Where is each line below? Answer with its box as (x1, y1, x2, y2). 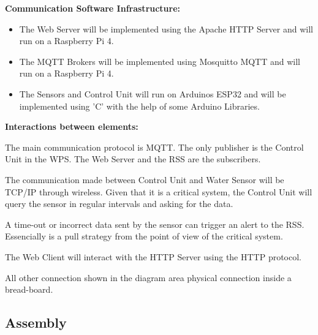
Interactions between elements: (5, 120, 138, 133)
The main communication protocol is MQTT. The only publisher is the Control (5, 140, 304, 153)
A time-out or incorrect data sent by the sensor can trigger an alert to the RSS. (5, 217, 305, 230)
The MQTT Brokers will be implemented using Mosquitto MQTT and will (19, 55, 301, 67)
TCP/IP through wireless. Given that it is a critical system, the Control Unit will (5, 185, 312, 198)
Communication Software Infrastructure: (5, 2, 181, 14)
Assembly (5, 313, 67, 332)
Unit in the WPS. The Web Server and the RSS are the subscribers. (5, 152, 261, 165)
